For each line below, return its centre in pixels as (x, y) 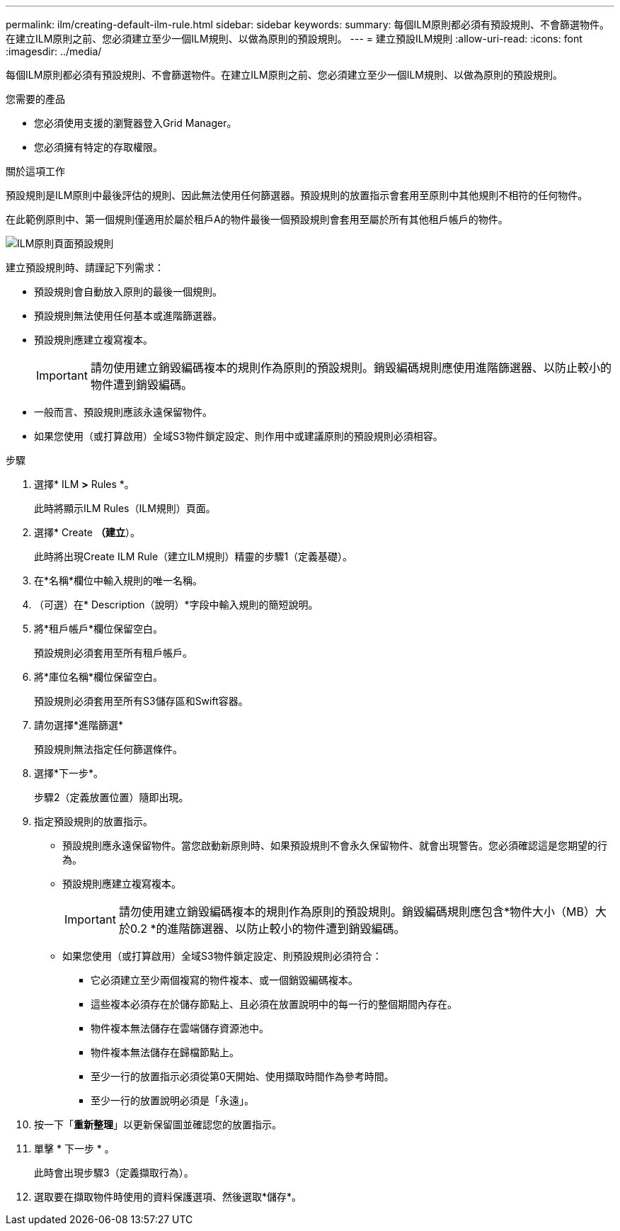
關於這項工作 (35, 171)
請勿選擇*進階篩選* (79, 725)
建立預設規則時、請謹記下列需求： (85, 267)
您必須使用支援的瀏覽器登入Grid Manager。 (136, 123)
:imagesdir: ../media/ (54, 51)
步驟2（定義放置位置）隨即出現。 (111, 797)
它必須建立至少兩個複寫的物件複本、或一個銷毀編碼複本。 (224, 980)
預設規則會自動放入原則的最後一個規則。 (128, 291)
